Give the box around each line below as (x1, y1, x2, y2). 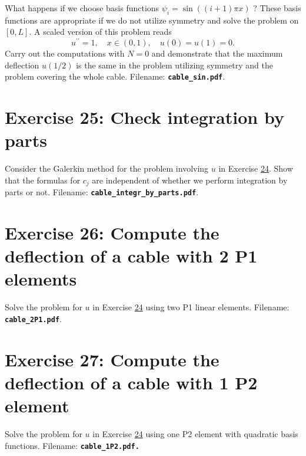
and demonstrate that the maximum (151, 47, 283, 60)
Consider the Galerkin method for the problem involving (5, 162, 209, 175)
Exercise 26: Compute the (5, 221, 219, 245)
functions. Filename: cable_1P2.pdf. (5, 439, 139, 451)
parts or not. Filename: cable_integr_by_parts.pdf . (5, 186, 199, 198)
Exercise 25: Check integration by (5, 105, 284, 129)
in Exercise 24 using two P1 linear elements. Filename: (92, 301, 290, 313)
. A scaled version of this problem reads (29, 25, 172, 38)
